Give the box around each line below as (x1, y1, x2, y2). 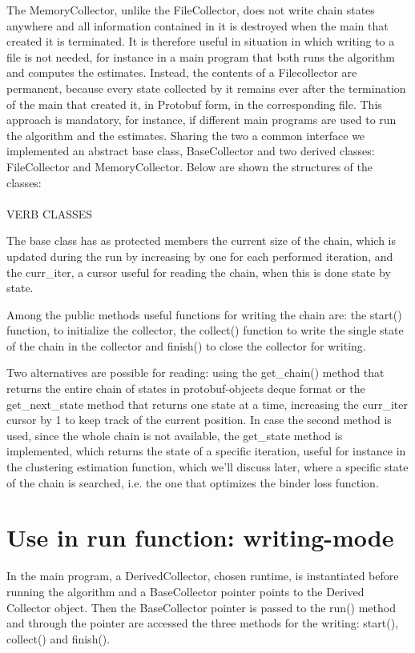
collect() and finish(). (6, 630, 111, 647)
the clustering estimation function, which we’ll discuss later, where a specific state (6, 459, 409, 475)
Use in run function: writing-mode (6, 521, 394, 554)
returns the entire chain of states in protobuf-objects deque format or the (6, 380, 365, 397)
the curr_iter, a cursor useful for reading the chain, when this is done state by (6, 263, 391, 280)
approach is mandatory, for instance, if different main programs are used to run (6, 111, 397, 128)
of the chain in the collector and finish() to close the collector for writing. (6, 337, 366, 354)
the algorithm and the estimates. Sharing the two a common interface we (6, 126, 365, 143)
